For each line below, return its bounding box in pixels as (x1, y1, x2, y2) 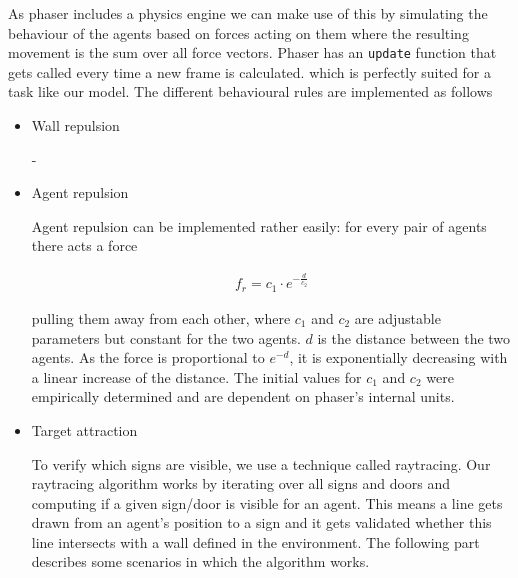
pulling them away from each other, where (31, 307, 291, 328)
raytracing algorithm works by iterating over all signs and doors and (31, 473, 451, 494)
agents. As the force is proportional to (31, 347, 265, 368)
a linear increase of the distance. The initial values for (31, 366, 362, 387)
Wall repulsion (31, 115, 120, 136)
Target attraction (31, 419, 138, 440)
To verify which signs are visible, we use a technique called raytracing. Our (31, 453, 491, 474)
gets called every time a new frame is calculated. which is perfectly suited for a (8, 61, 492, 82)
